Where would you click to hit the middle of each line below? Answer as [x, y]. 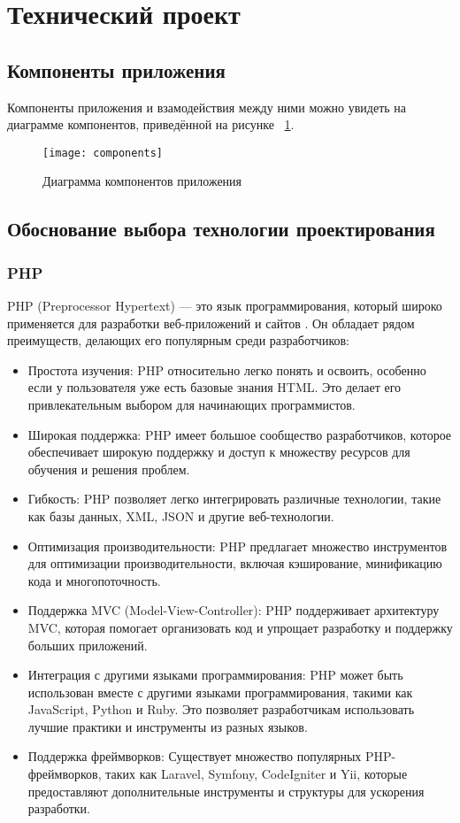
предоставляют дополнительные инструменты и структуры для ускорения [226, 791]
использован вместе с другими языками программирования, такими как [220, 692]
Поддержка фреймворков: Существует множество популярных [195, 756]
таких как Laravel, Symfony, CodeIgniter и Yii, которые [257, 774]
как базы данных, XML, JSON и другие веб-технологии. [181, 515]
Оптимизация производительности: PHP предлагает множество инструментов [238, 546]
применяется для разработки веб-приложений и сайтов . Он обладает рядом [211, 323]
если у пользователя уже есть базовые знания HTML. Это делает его [215, 387]
